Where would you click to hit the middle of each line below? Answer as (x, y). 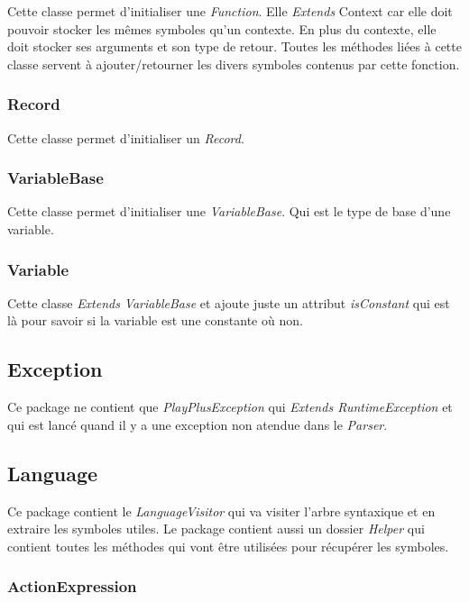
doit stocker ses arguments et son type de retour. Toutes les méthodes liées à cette (234, 46)
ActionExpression (72, 586)
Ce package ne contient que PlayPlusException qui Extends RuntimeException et (230, 407)
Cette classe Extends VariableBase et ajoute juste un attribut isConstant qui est (229, 302)
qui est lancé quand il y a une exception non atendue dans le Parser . (198, 424)
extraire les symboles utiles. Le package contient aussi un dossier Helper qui (216, 529)
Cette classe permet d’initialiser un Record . (126, 137)
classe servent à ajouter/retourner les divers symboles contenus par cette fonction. (234, 64)
